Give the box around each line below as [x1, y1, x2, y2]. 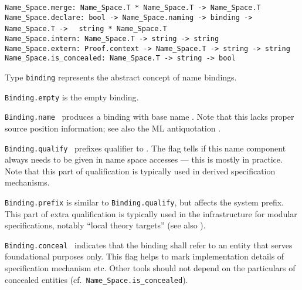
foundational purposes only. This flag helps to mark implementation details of [5, 250, 284, 262]
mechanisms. [5, 176, 50, 188]
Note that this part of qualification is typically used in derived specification [5, 164, 276, 177]
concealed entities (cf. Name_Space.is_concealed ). [5, 273, 188, 285]
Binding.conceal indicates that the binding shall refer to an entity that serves [5, 238, 293, 251]
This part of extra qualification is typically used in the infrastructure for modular [5, 207, 297, 220]
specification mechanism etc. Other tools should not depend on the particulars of [5, 262, 296, 274]
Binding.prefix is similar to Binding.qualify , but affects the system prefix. [5, 195, 284, 208]
